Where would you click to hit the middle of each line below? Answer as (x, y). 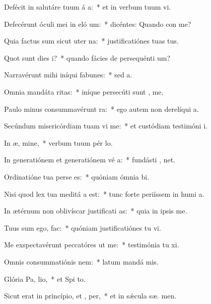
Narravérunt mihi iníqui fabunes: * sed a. (68, 75)
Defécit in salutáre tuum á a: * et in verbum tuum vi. (88, 7)
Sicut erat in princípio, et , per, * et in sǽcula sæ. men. (90, 296)
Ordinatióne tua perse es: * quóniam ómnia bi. (77, 176)
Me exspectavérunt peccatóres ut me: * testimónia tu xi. (92, 245)
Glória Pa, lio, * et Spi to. (45, 278)
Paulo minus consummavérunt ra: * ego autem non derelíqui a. (101, 108)
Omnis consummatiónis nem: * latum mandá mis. (81, 261)
